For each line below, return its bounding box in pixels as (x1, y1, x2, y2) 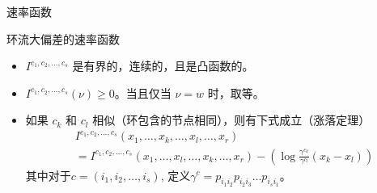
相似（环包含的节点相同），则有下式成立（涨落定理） (92, 111, 371, 128)
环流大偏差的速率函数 (6, 30, 120, 47)
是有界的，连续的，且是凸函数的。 (72, 57, 254, 74)
